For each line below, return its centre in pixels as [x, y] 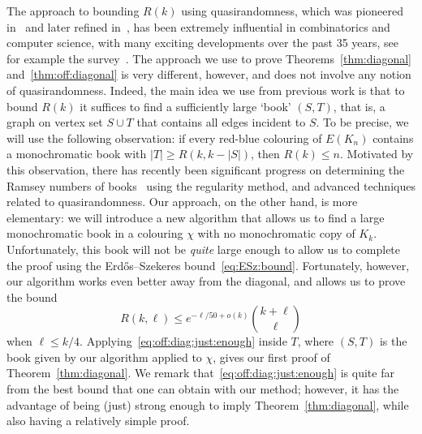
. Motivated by [377, 154]
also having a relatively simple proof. [98, 421]
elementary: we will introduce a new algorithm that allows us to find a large [196, 217]
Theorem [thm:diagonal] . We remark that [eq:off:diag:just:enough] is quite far [200, 373]
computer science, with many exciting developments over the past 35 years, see [203, 43]
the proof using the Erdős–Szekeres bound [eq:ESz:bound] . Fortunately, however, [208, 265]
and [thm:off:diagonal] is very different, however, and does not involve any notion [209, 74]
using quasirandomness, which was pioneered [292, 11]
